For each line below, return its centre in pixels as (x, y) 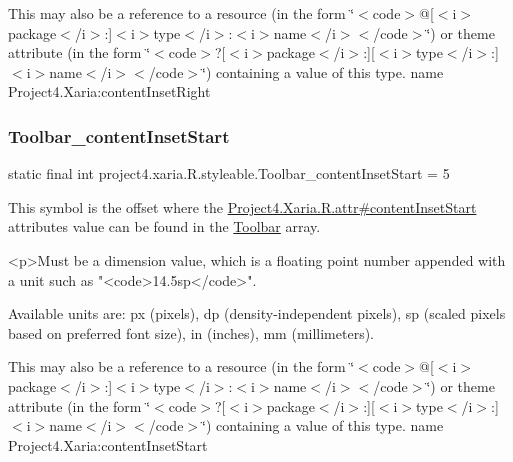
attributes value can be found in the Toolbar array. (164, 226)
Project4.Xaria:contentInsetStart (108, 444)
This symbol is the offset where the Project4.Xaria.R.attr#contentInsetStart (242, 206)
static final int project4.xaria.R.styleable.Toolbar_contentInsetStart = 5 (229, 173)
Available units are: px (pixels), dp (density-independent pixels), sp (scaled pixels (257, 313)
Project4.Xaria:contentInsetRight (109, 91)
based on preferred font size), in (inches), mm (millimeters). (191, 332)
